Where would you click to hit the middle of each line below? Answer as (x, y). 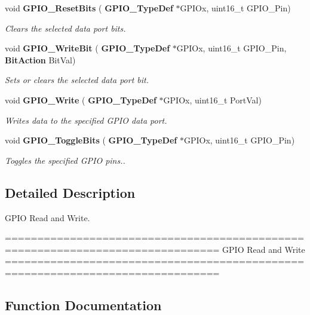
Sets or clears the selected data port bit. (77, 80)
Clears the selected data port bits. (65, 28)
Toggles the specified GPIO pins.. (65, 160)
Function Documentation (83, 305)
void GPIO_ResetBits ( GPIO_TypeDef (89, 8)
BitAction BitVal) (40, 59)
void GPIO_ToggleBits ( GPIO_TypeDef (91, 140)
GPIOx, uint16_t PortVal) (212, 100)
